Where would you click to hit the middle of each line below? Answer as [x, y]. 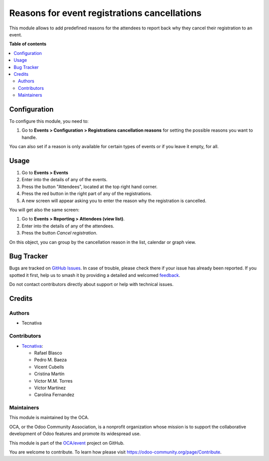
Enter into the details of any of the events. [65, 180]
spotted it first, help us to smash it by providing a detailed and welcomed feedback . [95, 275]
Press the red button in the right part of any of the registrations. [87, 194]
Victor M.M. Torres [53, 381]
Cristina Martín [49, 374]
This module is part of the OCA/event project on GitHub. [67, 443]
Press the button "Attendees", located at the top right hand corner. [90, 187]
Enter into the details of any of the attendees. [68, 226]
